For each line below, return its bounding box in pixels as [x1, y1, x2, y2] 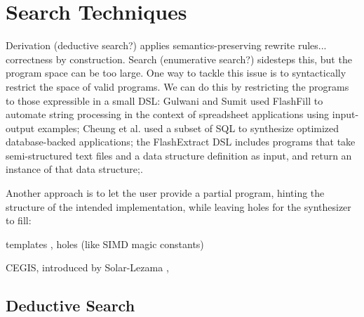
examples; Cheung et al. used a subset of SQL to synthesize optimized [37, 120, 339, 135]
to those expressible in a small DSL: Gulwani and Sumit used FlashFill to [6, 93, 323, 108]
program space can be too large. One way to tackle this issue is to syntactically [6, 65, 346, 80]
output [6, 120, 35, 135]
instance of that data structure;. [6, 162, 143, 176]
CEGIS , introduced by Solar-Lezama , [6, 260, 169, 275]
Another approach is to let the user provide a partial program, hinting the [6, 186, 325, 200]
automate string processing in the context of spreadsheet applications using [6, 107, 330, 122]
